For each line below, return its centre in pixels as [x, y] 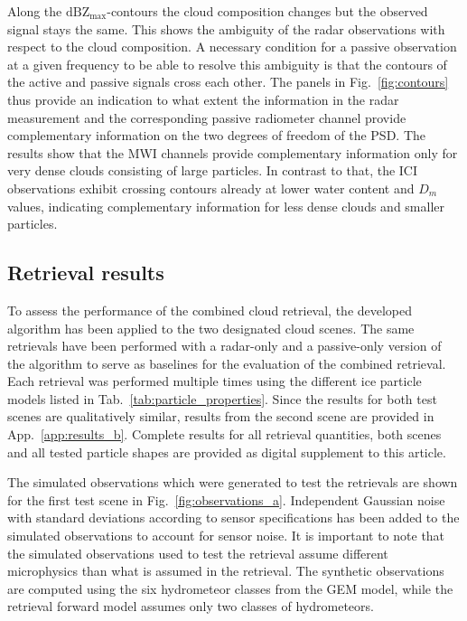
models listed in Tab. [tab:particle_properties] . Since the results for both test [222, 398]
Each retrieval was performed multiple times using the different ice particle [215, 381]
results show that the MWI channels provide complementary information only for [233, 152]
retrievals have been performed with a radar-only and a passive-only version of [224, 346]
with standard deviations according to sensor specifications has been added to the [233, 517]
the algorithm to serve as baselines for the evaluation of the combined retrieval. [227, 363]
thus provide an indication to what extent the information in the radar [203, 99]
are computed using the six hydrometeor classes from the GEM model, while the [230, 588]
